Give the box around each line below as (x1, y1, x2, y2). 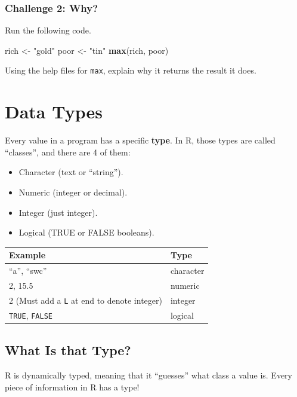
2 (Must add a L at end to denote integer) (9, 294, 162, 306)
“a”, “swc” (9, 264, 47, 277)
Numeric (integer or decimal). (18, 185, 128, 198)
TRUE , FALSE (9, 309, 52, 321)
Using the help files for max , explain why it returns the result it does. (5, 64, 256, 77)
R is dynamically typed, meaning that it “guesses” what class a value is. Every (5, 369, 292, 381)
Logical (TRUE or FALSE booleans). (18, 226, 154, 239)
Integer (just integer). (18, 206, 98, 218)
